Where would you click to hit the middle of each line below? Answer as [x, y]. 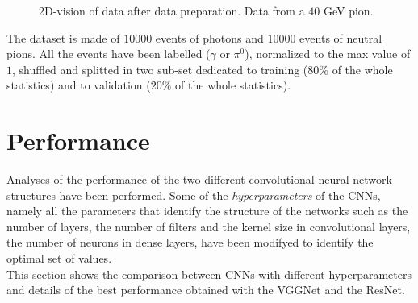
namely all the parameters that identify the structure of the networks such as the [207, 211]
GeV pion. [348, 10]
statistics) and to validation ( [79, 85]
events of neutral [341, 37]
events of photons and [209, 37]
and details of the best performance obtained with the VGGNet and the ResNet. [206, 290]
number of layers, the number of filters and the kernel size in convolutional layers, [209, 226]
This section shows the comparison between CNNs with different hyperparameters [209, 274]
